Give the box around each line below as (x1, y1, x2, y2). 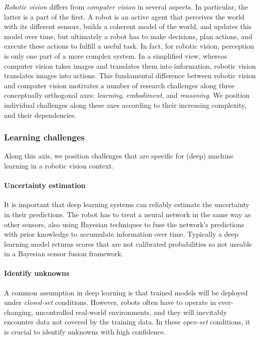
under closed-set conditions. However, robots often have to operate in (4, 297, 216, 307)
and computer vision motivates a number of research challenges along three (4, 80, 235, 90)
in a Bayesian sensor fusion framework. (4, 248, 123, 259)
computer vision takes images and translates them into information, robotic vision (4, 60, 256, 71)
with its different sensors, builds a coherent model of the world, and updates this (4, 21, 252, 32)
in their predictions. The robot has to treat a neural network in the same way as (4, 209, 251, 219)
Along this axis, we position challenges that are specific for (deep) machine (4, 150, 233, 161)
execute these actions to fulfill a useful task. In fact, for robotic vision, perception (4, 41, 254, 51)
